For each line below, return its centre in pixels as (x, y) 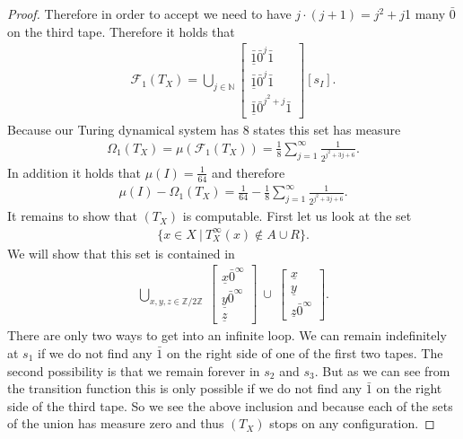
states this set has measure (327, 129)
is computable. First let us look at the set (297, 216)
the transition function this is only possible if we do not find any (185, 388)
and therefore (248, 172)
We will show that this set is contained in (121, 253)
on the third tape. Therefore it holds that (121, 31)
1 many (425, 13)
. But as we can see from (382, 370)
